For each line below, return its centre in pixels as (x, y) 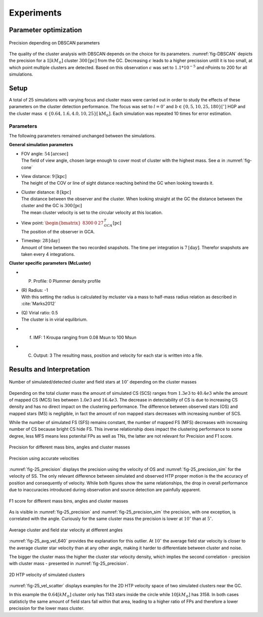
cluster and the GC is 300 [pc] (52, 206)
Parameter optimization (46, 30)
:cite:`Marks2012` (38, 304)
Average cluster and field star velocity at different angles (66, 530)
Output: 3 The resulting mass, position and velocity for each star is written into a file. (118, 355)
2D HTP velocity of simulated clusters (47, 575)
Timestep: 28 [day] (41, 241)
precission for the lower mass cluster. (47, 608)
